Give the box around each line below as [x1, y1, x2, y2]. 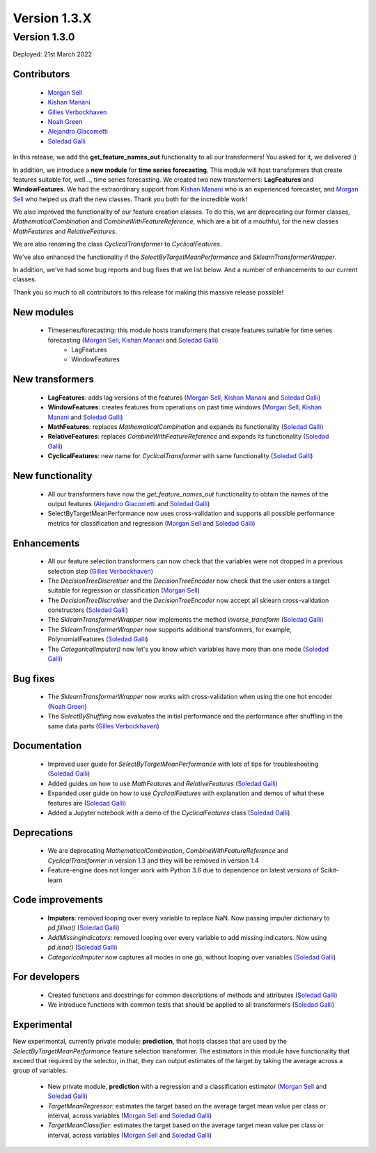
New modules [13, 306, 75, 318]
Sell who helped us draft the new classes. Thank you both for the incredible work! [13, 195, 247, 203]
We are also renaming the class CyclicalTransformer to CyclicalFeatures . [13, 240, 222, 249]
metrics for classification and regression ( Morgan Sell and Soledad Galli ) [47, 519, 256, 527]
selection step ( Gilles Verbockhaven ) [47, 567, 153, 575]
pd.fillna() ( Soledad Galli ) [47, 923, 120, 932]
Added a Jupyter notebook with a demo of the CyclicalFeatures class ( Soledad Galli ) [47, 808, 290, 817]
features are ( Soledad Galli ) [47, 799, 127, 807]
